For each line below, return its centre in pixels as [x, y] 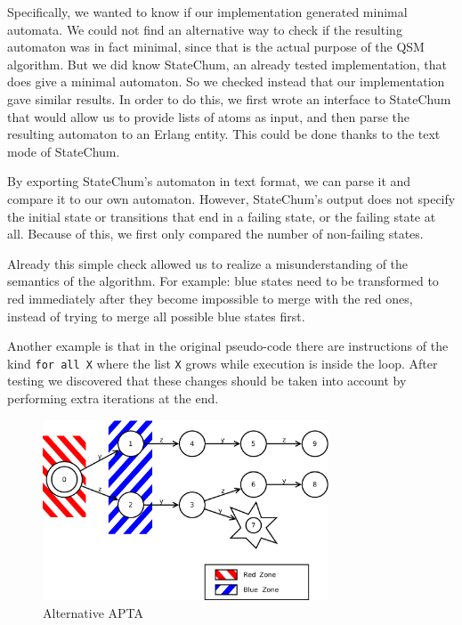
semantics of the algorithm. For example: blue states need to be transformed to [223, 281]
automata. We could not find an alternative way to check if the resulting [205, 29]
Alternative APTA [93, 612]
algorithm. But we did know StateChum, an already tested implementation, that [227, 64]
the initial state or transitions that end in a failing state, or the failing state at [222, 216]
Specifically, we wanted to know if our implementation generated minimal [207, 12]
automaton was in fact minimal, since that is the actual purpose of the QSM [216, 47]
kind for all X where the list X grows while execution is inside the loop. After [223, 363]
